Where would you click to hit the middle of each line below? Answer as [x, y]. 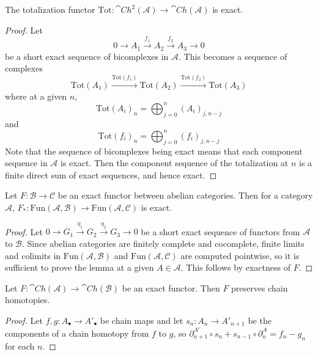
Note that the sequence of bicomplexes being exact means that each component [154, 151]
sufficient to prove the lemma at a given [79, 267]
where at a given [36, 96]
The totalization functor [50, 9]
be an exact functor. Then [171, 287]
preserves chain [260, 287]
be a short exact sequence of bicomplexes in [87, 56]
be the [260, 320]
